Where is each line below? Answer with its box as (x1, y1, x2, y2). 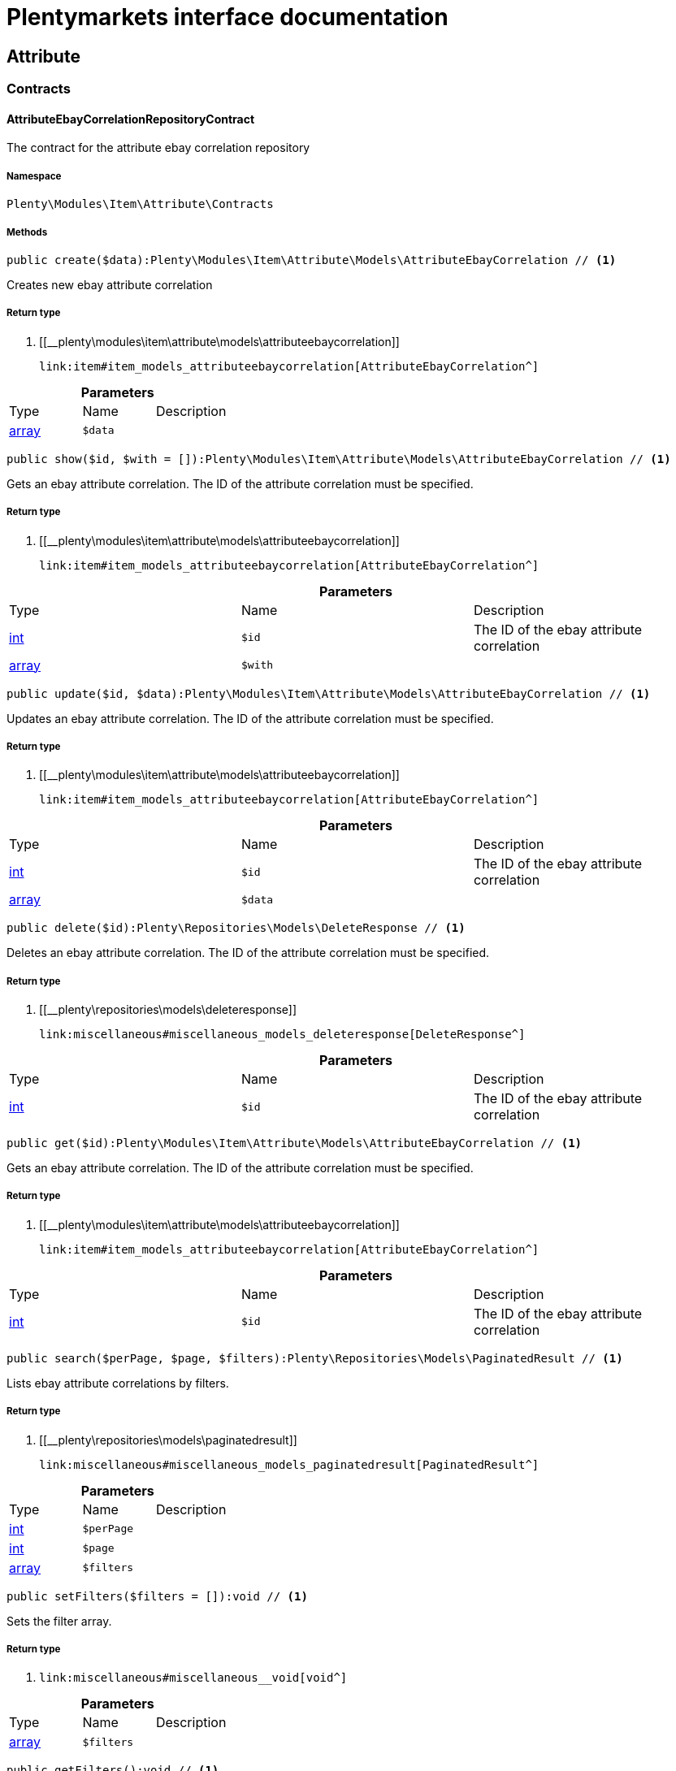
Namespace (6, 170, 62, 182)
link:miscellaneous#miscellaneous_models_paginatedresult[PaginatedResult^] (39, 1457, 539, 1471)
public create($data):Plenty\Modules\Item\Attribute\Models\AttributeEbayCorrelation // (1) (6, 253, 617, 266)
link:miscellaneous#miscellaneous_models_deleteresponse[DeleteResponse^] (39, 1028, 526, 1041)
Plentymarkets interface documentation (6, 3, 448, 31)
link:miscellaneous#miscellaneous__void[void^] (39, 1671, 348, 1685)
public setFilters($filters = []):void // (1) (6, 1589, 308, 1603)
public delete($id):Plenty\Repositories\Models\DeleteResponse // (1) (6, 921, 466, 935)
